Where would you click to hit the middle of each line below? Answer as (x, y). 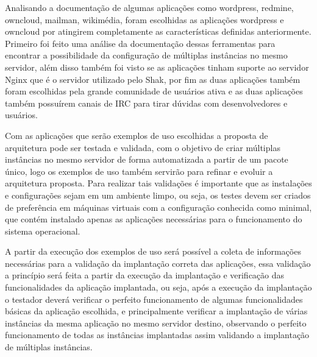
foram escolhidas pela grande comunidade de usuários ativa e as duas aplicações (154, 91)
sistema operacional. (43, 231)
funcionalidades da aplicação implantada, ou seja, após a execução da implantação (158, 287)
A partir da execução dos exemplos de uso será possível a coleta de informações (153, 251)
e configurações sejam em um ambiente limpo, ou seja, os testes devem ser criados (158, 195)
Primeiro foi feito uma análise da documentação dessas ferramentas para (140, 43)
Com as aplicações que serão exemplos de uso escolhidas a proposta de (137, 135)
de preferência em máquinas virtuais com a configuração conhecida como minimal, (158, 207)
